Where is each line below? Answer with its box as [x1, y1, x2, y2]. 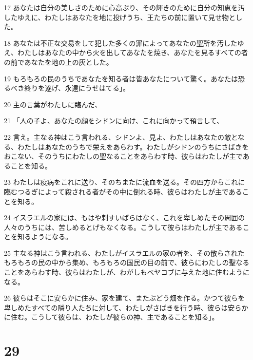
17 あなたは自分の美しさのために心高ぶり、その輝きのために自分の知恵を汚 [4, 2, 245, 12]
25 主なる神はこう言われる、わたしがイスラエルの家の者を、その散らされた [4, 247, 245, 258]
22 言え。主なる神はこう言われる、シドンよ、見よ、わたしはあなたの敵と [4, 132, 238, 142]
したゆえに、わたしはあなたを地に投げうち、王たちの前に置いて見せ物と [4, 12, 236, 22]
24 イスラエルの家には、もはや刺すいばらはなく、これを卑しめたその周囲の [4, 212, 245, 223]
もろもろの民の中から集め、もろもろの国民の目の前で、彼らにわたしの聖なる [4, 257, 250, 267]
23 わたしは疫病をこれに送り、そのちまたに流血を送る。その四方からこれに [4, 177, 245, 187]
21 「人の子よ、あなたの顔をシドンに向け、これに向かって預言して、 [4, 115, 224, 126]
